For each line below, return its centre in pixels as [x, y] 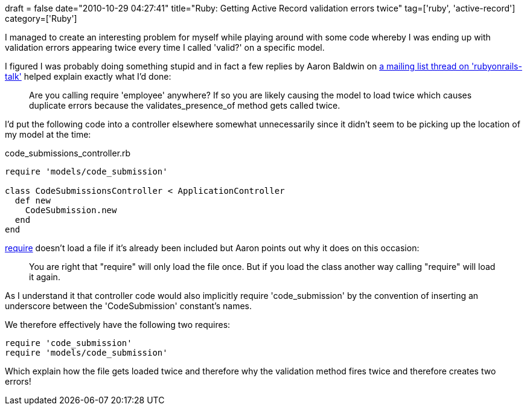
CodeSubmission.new [71, 210]
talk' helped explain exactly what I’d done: [88, 76]
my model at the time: [48, 134]
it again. [45, 277]
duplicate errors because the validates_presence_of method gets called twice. [185, 105]
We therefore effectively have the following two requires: [118, 325]
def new [33, 200]
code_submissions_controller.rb [68, 153]
